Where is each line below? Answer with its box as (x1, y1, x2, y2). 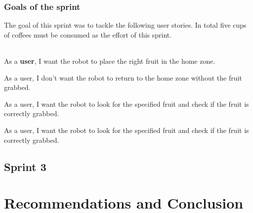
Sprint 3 (4, 159, 46, 174)
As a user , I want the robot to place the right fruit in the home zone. (4, 56, 215, 66)
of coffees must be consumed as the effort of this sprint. (4, 29, 172, 40)
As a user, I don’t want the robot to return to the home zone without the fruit (4, 72, 242, 83)
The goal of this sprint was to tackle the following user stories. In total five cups (4, 20, 247, 30)
